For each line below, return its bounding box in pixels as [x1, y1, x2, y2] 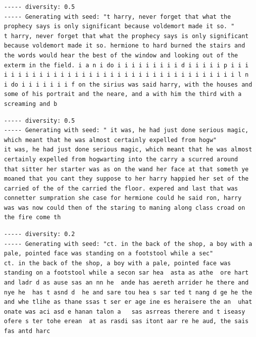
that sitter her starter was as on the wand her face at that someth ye [4, 165, 249, 173]
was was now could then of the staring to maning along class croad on [4, 204, 245, 211]
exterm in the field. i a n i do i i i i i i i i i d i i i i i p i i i [4, 61, 249, 69]
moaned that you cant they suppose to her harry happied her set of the [4, 175, 249, 183]
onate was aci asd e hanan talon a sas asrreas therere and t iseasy [4, 308, 245, 315]
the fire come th [4, 214, 61, 221]
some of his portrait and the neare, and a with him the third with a [4, 91, 242, 98]
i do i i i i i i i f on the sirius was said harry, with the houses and [4, 81, 253, 88]
